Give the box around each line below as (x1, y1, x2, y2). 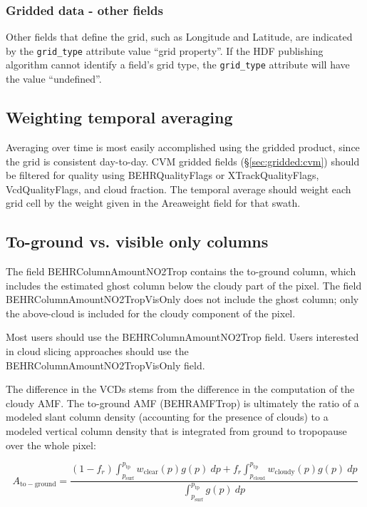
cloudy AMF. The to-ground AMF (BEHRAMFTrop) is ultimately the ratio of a (6, 395, 359, 410)
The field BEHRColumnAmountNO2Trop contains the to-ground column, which (6, 264, 356, 279)
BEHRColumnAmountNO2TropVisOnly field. (6, 357, 205, 372)
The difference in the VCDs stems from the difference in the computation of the (6, 381, 355, 396)
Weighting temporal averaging (6, 106, 233, 128)
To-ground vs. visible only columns (6, 230, 269, 252)
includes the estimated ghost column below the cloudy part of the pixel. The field (6, 277, 362, 292)
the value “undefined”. (6, 71, 102, 86)
